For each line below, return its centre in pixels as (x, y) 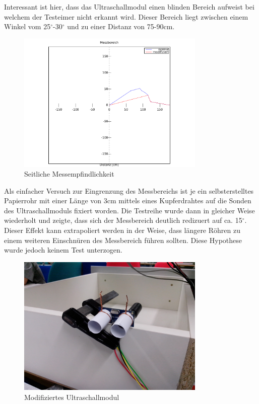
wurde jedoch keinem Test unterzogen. (63, 250)
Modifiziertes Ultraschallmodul (72, 397)
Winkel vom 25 (27, 26)
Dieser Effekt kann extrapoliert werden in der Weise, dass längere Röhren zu (122, 230)
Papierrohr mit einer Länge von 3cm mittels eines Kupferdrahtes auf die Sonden (128, 200)
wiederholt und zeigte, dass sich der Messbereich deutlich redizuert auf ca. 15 (123, 220)
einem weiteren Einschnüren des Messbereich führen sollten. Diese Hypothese (123, 240)
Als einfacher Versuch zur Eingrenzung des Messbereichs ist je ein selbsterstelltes (129, 190)
